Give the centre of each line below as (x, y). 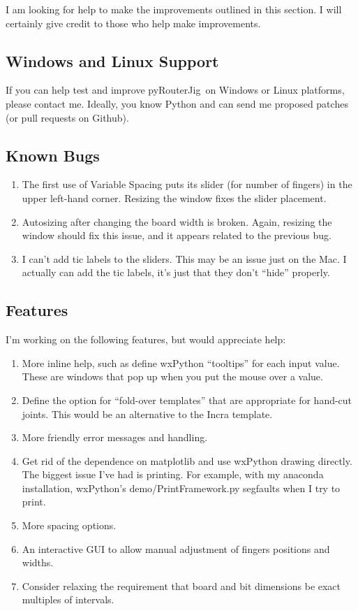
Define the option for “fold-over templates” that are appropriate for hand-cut (187, 400)
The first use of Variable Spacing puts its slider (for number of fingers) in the (187, 184)
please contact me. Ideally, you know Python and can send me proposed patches (177, 103)
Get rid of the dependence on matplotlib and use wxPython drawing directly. (187, 460)
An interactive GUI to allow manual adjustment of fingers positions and (176, 548)
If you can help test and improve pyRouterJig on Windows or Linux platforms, (175, 90)
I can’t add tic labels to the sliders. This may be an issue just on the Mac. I (184, 258)
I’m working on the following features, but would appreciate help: (146, 339)
